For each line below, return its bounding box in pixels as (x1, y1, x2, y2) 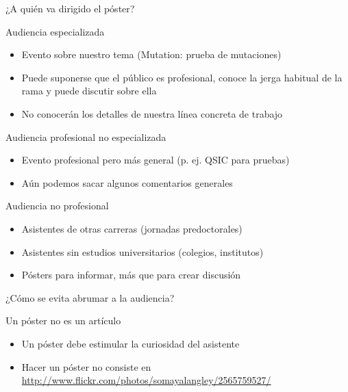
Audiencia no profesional (5, 198, 109, 213)
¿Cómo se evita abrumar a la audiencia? (5, 290, 175, 304)
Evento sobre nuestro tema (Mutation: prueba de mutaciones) (21, 47, 282, 62)
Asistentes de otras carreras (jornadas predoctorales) (21, 221, 243, 235)
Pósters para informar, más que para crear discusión (21, 267, 241, 282)
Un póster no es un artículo (5, 313, 121, 328)
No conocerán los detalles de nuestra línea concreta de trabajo (21, 106, 283, 120)
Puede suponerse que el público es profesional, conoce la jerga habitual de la (21, 70, 343, 84)
